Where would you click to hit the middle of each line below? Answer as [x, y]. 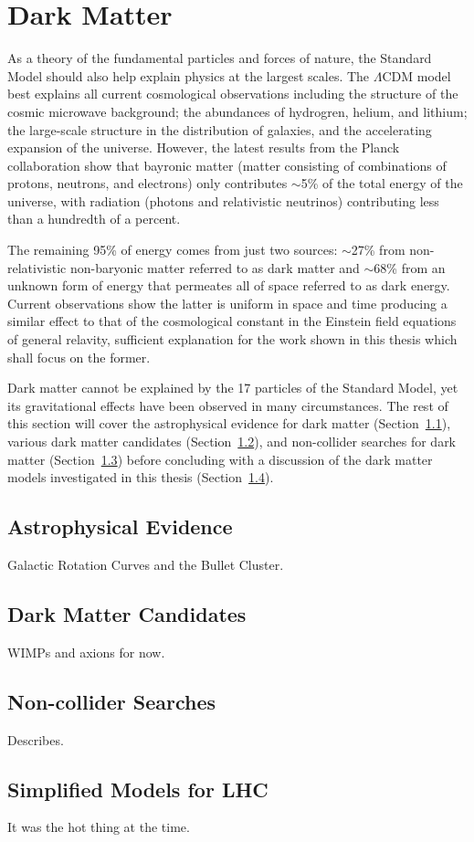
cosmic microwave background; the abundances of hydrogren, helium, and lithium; [237, 111]
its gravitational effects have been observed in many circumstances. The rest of [228, 405]
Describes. [36, 739]
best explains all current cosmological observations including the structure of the [233, 94]
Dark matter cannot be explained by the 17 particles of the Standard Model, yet [233, 388]
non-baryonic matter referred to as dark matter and [215, 267]
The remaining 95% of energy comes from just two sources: [173, 250]
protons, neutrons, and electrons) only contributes [147, 183]
